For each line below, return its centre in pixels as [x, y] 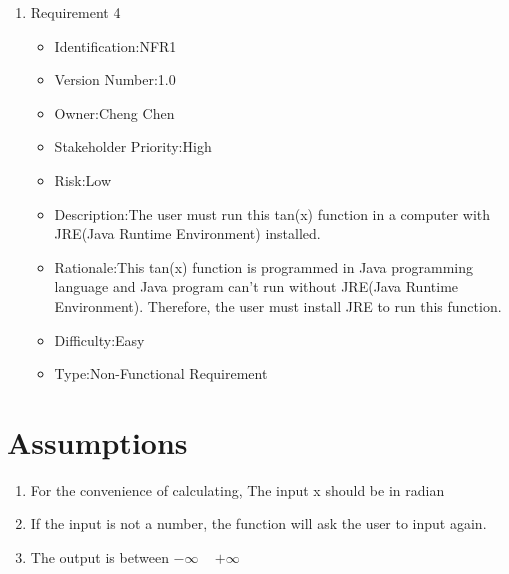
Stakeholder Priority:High [133, 146]
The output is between [99, 557]
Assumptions [97, 441]
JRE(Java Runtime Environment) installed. [187, 233]
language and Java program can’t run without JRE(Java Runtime [256, 286]
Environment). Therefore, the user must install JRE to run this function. [278, 305]
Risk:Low [83, 179]
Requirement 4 [75, 12]
